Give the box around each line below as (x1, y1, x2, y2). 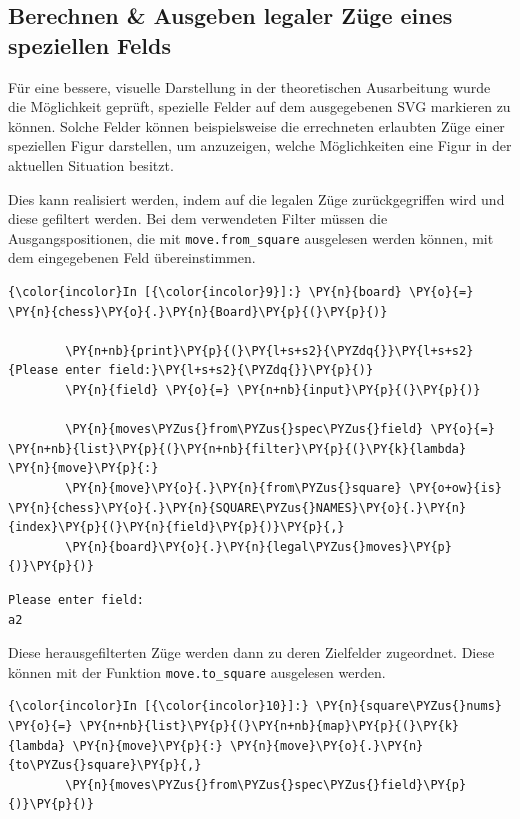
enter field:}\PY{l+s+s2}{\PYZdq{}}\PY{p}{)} (65, 363, 374, 378)
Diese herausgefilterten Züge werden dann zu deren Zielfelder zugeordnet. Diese (8, 642, 495, 663)
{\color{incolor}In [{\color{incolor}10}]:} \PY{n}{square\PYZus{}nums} (8, 699, 502, 714)
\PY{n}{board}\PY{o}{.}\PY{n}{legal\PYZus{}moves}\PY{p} (65, 539, 452, 554)
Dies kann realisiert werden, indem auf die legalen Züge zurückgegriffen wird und (8, 188, 505, 209)
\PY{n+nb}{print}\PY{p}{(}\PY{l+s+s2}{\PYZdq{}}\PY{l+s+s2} (65, 343, 474, 358)
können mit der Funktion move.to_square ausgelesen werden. (8, 661, 386, 682)
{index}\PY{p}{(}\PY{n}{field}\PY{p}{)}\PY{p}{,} (8, 520, 345, 535)
